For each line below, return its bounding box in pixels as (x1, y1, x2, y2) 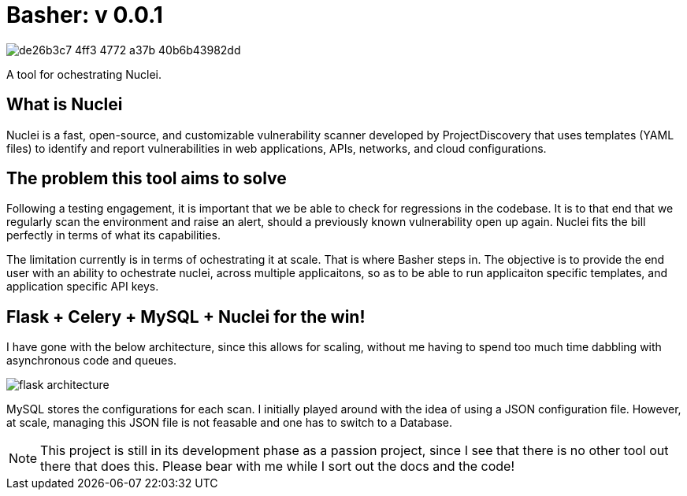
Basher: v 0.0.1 (6, 2, 163, 28)
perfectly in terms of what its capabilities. (6, 228, 221, 242)
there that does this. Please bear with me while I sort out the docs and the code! (40, 458, 514, 475)
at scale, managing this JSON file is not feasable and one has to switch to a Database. (6, 416, 453, 430)
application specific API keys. (6, 279, 159, 294)
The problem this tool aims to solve (6, 168, 287, 189)
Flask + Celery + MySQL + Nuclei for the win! (6, 306, 366, 327)
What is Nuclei (6, 94, 123, 115)
